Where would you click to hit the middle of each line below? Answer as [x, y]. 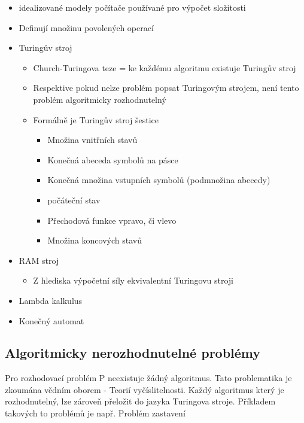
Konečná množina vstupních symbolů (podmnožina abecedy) [159, 180]
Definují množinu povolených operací [86, 27]
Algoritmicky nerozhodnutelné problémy [133, 353]
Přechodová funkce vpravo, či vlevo [112, 220]
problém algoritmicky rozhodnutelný [100, 99]
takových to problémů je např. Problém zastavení [95, 413]
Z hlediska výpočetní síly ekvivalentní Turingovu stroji [133, 280]
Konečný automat [51, 320]
